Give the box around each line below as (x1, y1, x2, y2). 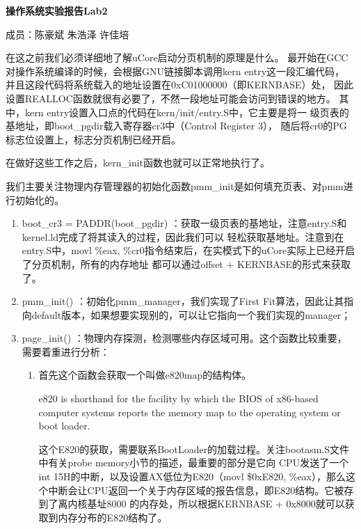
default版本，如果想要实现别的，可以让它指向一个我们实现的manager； (31, 307, 351, 322)
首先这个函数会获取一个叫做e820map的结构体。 (38, 368, 252, 382)
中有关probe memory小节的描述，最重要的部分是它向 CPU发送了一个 (38, 455, 349, 470)
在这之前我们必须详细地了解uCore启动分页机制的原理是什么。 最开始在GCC (6, 50, 348, 65)
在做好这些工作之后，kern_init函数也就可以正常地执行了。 (6, 155, 271, 170)
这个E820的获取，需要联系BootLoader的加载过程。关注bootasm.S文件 (38, 441, 349, 456)
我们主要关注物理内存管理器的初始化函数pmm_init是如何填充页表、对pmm (6, 178, 344, 193)
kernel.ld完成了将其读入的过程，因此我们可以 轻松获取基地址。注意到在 (22, 229, 344, 244)
